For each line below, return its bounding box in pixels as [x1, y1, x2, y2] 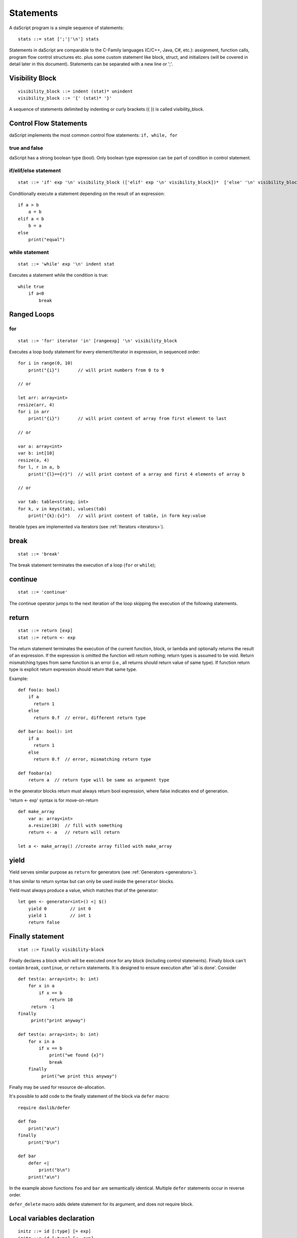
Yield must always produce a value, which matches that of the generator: [9, 887, 158, 893]
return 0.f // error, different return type [33, 715, 146, 721]
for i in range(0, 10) [18, 361, 73, 366]
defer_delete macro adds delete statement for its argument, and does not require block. [9, 1201, 194, 1207]
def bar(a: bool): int [18, 728, 73, 734]
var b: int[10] [18, 451, 55, 456]
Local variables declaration [9, 1214, 95, 1223]
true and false [9, 144, 44, 151]
